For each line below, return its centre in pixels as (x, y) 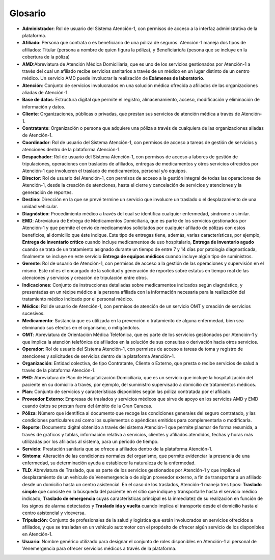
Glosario (28, 13)
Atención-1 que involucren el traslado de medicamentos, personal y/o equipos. (105, 171)
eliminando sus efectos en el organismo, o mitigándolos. (81, 327)
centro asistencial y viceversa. (54, 513)
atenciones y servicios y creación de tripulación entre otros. (85, 278)
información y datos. (44, 106)
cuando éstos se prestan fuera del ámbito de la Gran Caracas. (87, 406)
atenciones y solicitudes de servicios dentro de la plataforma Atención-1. (99, 356)
